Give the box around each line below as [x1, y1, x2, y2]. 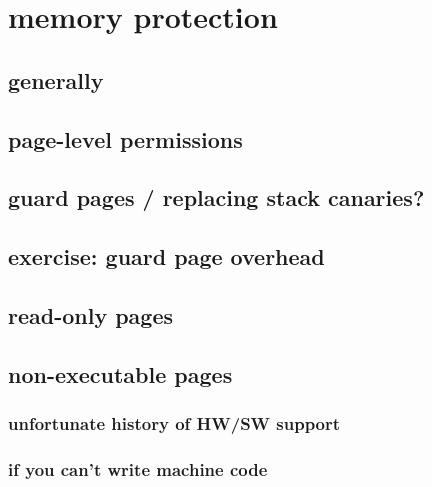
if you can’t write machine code [8, 456, 268, 481]
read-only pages [8, 299, 174, 330]
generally [8, 64, 104, 95]
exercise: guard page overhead [8, 241, 325, 272]
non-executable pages [8, 358, 233, 389]
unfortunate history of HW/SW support [8, 410, 341, 435]
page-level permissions [8, 123, 243, 154]
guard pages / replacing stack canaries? [8, 182, 425, 213]
